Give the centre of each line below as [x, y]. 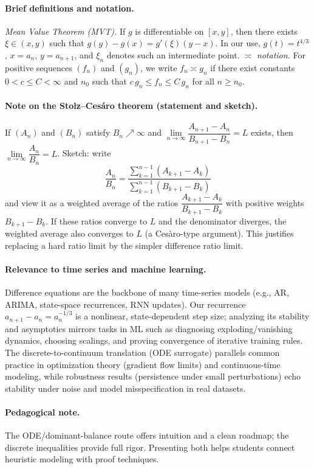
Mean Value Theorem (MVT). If [65, 31]
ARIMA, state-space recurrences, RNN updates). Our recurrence [125, 304]
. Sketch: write [84, 153]
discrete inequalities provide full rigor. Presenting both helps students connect [150, 447]
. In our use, [238, 43]
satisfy [98, 132]
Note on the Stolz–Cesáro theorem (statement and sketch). [131, 106]
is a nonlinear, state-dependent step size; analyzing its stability [193, 316]
